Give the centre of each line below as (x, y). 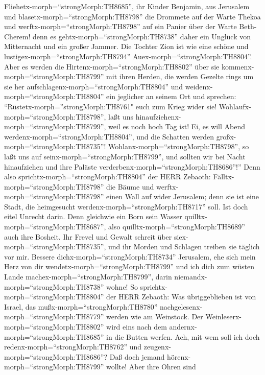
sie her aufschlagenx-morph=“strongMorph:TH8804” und (94, 86)
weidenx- (199, 86)
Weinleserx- (223, 317)
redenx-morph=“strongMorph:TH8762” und (73, 347)
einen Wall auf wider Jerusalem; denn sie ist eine (183, 196)
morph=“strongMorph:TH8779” (54, 317)
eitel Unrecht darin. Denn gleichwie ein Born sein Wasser (93, 216)
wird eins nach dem (137, 326)
